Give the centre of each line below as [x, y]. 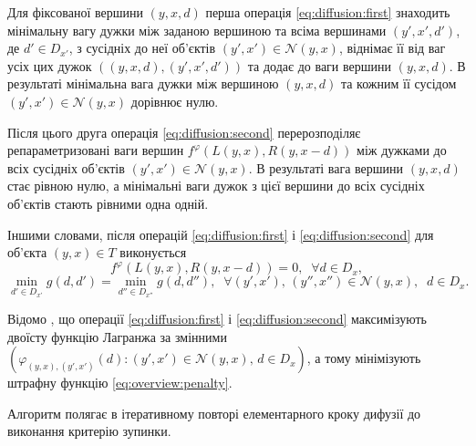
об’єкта [27, 252]
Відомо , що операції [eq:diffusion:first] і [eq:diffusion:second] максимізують [217, 319]
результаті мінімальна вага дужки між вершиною [143, 83]
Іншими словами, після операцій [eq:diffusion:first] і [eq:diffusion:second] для [221, 234]
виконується [153, 252]
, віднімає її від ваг [392, 48]
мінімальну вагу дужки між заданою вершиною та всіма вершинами [197, 30]
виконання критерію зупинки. [89, 431]
